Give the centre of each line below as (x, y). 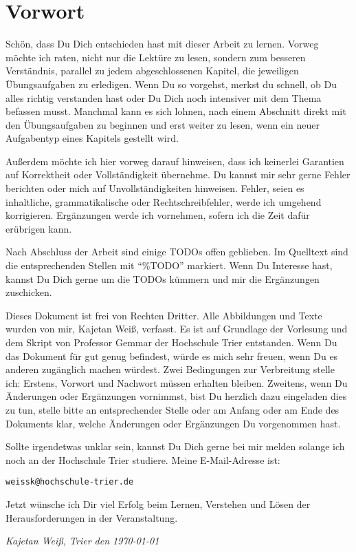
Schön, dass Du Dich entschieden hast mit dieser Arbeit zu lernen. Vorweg (162, 44)
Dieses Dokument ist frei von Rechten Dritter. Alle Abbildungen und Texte (164, 315)
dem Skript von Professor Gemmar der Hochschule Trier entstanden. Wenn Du (171, 342)
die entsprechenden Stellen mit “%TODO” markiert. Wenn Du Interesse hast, (169, 265)
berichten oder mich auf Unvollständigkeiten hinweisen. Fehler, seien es (155, 188)
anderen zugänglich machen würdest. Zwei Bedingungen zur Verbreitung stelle (170, 369)
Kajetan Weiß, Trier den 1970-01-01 (82, 541)
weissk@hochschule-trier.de (70, 482)
